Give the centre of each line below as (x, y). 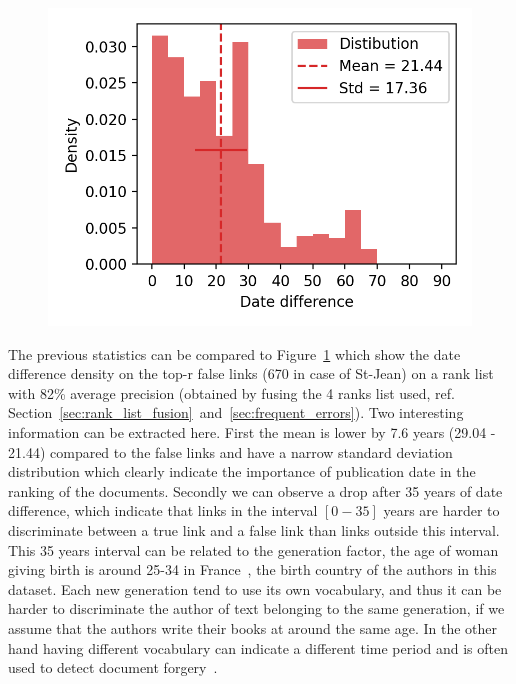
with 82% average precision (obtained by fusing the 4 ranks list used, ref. (231, 392)
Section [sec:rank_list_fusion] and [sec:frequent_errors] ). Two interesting (236, 412)
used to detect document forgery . (113, 667)
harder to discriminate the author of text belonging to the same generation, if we (256, 608)
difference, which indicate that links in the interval (163, 510)
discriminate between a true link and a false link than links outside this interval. (254, 529)
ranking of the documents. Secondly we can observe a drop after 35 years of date (255, 490)
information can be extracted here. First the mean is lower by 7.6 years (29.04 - (252, 431)
